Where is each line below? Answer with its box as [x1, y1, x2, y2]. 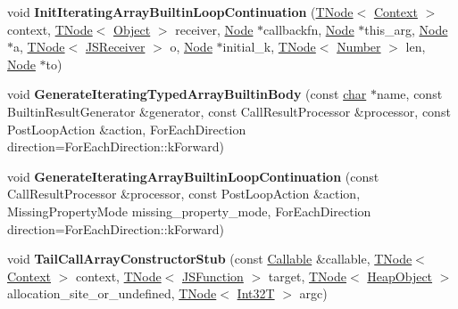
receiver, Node [175, 20, 254, 38]
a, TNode [13, 37, 65, 56]
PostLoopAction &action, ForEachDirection [7, 119, 246, 138]
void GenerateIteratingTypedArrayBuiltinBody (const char [7, 85, 367, 103]
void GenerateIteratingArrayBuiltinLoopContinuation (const [7, 167, 379, 185]
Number [337, 37, 381, 56]
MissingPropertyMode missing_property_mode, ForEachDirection [7, 201, 371, 220]
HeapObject [367, 266, 433, 285]
